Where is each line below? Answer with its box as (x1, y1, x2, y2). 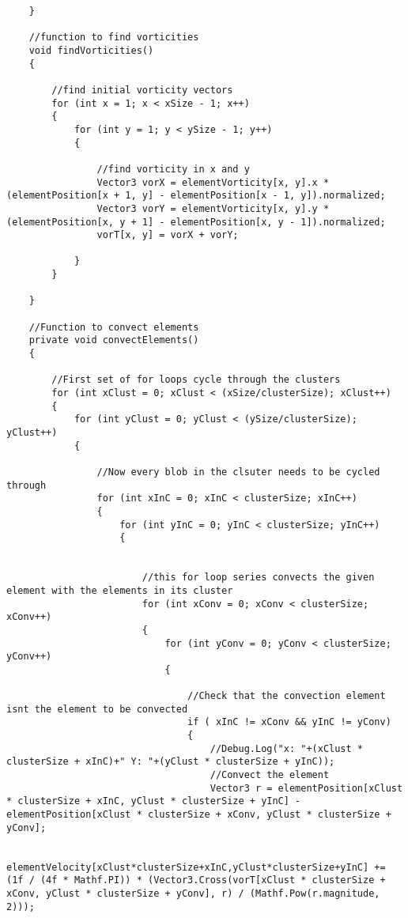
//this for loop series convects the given (142, 572, 375, 584)
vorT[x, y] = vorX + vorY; (96, 229, 239, 241)
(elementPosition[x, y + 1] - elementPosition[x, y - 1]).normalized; (6, 216, 386, 228)
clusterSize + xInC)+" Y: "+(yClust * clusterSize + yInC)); (6, 756, 335, 768)
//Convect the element (210, 769, 330, 781)
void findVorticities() (28, 44, 154, 56)
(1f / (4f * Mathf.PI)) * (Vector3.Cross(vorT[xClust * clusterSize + (6, 875, 386, 886)
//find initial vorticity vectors (51, 84, 233, 96)
